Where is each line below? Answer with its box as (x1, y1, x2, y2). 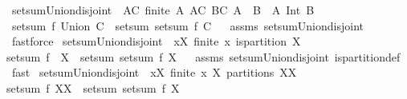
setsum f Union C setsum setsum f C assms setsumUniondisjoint (11, 17, 364, 34)
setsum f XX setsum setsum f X (6, 79, 180, 96)
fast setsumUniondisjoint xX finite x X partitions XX (11, 64, 297, 81)
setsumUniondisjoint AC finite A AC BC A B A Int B (11, 2, 315, 18)
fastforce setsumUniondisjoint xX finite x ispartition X (11, 33, 301, 49)
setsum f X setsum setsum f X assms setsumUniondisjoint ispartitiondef (6, 48, 401, 65)
